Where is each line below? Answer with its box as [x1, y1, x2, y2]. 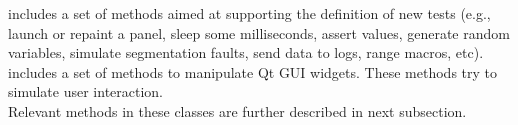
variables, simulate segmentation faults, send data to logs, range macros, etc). [8, 42, 484, 63]
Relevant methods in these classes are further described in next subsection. [8, 100, 467, 121]
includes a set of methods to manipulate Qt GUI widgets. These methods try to [8, 61, 498, 82]
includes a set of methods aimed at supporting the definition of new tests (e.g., [8, 3, 491, 23]
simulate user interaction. [8, 81, 164, 102]
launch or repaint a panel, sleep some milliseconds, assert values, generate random [8, 22, 510, 43]
